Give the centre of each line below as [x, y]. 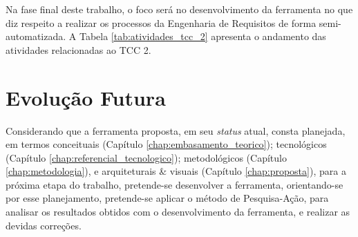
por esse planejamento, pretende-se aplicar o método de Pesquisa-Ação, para [167, 198]
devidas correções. [44, 225]
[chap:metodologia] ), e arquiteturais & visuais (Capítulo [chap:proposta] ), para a [176, 171]
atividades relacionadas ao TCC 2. [78, 49]
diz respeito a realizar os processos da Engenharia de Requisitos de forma [161, 22]
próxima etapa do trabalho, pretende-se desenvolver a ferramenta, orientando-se [175, 184]
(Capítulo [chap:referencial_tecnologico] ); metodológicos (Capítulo [146, 157]
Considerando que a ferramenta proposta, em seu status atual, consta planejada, [176, 130]
